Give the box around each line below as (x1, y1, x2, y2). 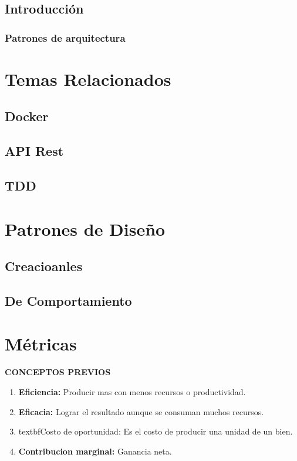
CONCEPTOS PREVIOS (5, 366, 111, 378)
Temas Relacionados (5, 66, 171, 91)
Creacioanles (5, 257, 83, 275)
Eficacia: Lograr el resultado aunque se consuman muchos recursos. (18, 405, 264, 417)
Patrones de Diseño (5, 216, 166, 240)
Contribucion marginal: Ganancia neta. (18, 445, 172, 457)
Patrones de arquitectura (5, 30, 126, 45)
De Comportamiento (5, 291, 132, 309)
